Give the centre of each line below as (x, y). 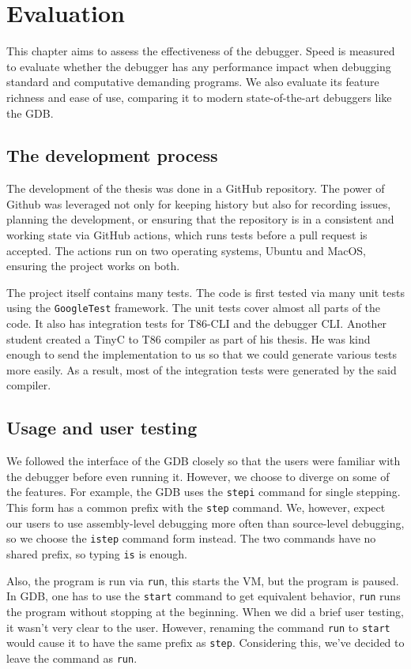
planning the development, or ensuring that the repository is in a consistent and (200, 219)
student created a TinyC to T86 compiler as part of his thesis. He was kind (189, 338)
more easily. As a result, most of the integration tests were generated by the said (202, 369)
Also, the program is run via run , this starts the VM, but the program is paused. (203, 580)
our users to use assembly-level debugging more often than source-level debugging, (205, 522)
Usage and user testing (102, 428)
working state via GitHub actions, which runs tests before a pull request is (187, 235)
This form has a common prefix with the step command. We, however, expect (196, 507)
